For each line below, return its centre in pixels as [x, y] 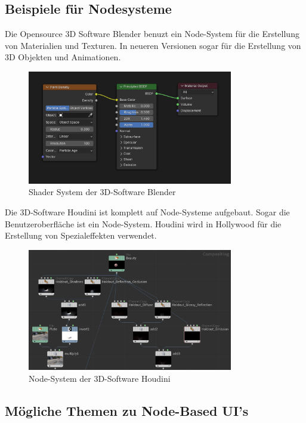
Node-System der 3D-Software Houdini [100, 379]
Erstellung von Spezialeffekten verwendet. [81, 235]
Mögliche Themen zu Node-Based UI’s [127, 411]
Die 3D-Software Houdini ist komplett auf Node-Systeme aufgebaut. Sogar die [147, 211]
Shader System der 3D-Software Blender [102, 192]
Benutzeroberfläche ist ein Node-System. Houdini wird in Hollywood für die [143, 223]
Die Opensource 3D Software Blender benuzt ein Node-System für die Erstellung [152, 34]
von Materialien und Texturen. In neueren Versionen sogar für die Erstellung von [153, 45]
